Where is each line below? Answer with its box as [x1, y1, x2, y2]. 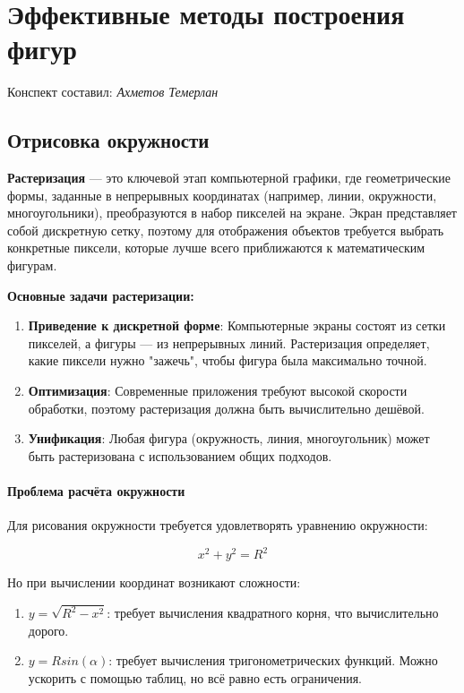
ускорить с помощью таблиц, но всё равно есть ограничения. [28, 668, 363, 687]
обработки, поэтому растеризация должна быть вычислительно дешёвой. [28, 398, 425, 417]
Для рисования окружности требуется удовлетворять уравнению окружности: [7, 516, 428, 535]
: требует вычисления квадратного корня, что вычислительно [107, 603, 439, 622]
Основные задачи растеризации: [7, 286, 194, 304]
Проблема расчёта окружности [7, 482, 185, 500]
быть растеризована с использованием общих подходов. [28, 446, 332, 465]
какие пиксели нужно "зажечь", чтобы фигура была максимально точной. [28, 351, 427, 370]
